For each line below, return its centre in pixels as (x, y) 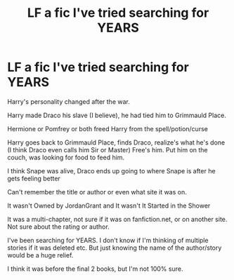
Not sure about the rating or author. (59, 227)
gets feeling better (34, 178)
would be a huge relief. (40, 255)
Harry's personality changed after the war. (69, 101)
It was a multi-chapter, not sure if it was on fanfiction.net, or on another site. (117, 219)
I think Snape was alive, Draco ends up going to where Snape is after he (111, 171)
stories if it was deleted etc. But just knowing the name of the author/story (115, 248)
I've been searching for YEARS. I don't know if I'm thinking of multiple (108, 240)
